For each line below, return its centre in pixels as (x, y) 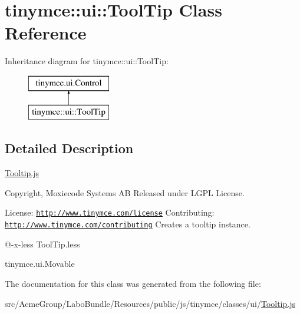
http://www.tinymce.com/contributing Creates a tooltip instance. (128, 224)
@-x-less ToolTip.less (42, 244)
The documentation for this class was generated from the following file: (133, 283)
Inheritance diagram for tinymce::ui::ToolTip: (87, 61)
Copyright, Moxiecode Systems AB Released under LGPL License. (125, 192)
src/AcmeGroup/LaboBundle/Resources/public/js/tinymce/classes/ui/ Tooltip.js (150, 303)
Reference (46, 33)
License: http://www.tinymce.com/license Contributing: (110, 212)
